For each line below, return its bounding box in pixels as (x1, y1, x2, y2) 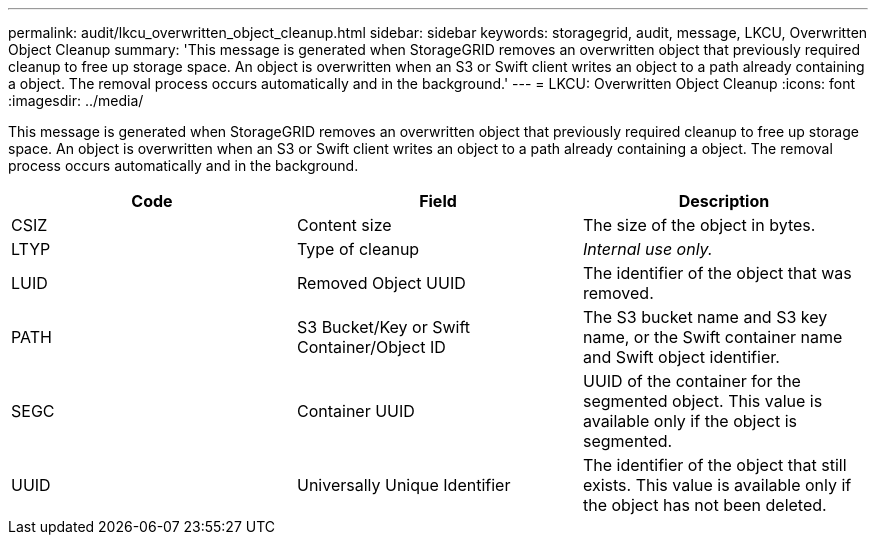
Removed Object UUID (296, 273, 466, 293)
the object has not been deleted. (582, 495, 827, 515)
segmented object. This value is (582, 391, 823, 411)
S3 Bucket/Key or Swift (296, 317, 471, 337)
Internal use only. (582, 239, 713, 259)
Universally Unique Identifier (296, 475, 511, 495)
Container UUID (296, 401, 415, 421)
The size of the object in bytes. (582, 215, 816, 235)
